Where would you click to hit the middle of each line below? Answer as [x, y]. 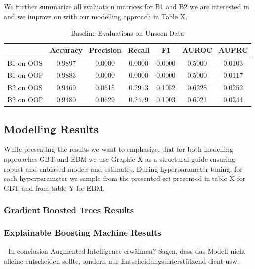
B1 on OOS [25, 63]
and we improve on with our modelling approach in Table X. [96, 16]
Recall [139, 50]
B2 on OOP [25, 100]
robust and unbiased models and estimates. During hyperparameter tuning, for [123, 168]
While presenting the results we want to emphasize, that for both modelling [119, 149]
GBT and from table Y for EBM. [54, 188]
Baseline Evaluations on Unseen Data [127, 33]
